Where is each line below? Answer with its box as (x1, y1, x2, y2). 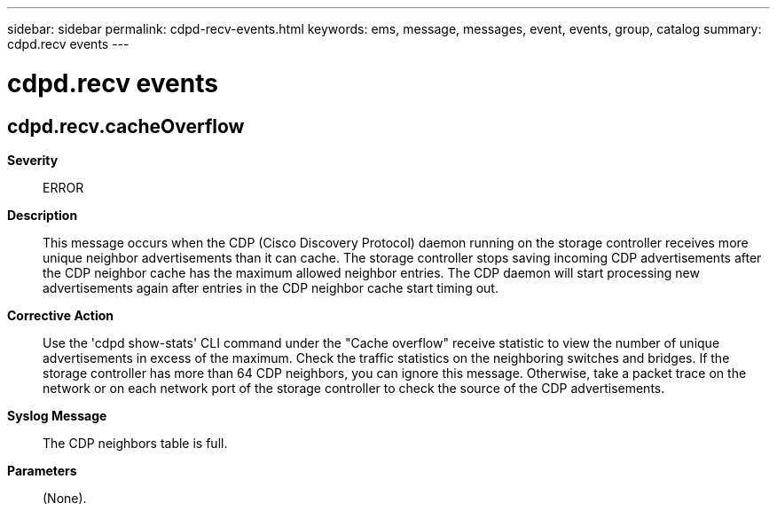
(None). (43, 490, 87, 506)
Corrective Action (7, 307, 114, 323)
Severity (7, 152, 59, 168)
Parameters (7, 462, 77, 478)
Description (7, 207, 78, 223)
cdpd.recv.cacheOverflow (7, 114, 245, 138)
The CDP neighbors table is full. (43, 435, 228, 451)
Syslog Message (7, 407, 107, 423)
